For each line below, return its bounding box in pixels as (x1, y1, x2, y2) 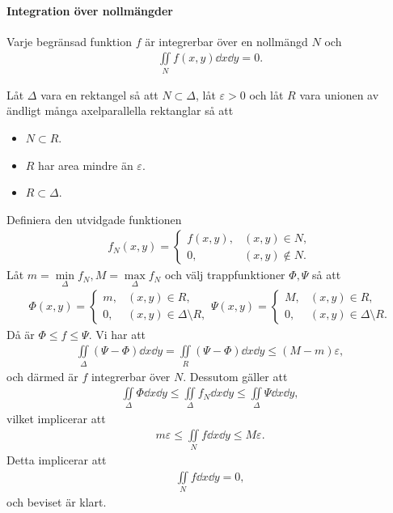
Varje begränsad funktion (6, 32, 132, 49)
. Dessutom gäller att (183, 367, 288, 384)
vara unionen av (299, 86, 379, 103)
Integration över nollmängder (6, 2, 173, 19)
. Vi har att (88, 325, 146, 342)
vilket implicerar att (6, 409, 106, 426)
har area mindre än (38, 156, 133, 173)
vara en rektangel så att (40, 86, 158, 103)
